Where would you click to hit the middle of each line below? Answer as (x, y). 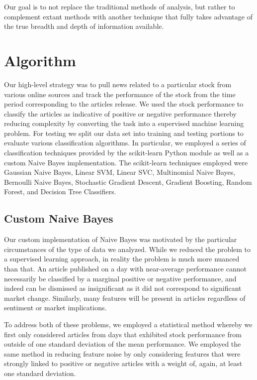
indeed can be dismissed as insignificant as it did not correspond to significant (123, 288)
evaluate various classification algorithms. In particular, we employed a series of (125, 143)
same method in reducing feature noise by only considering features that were (122, 353)
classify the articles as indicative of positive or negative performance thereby (121, 113)
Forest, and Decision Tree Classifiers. (60, 191)
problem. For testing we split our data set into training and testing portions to (124, 133)
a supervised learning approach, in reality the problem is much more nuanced (122, 259)
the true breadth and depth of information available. (84, 26)
